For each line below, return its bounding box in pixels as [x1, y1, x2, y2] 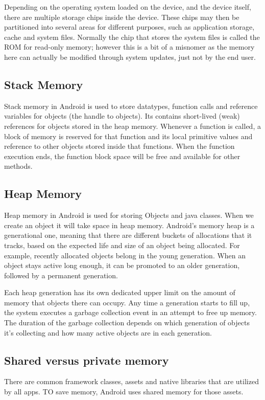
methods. [4, 161, 33, 171]
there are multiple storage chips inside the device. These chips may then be [4, 11, 239, 22]
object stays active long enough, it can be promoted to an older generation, [4, 260, 240, 271]
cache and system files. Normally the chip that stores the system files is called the [4, 31, 260, 42]
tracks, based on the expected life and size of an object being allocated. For [4, 239, 240, 250]
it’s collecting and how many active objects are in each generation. [4, 327, 212, 338]
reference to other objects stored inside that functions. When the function [4, 141, 235, 151]
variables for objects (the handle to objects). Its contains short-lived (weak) [4, 110, 240, 121]
